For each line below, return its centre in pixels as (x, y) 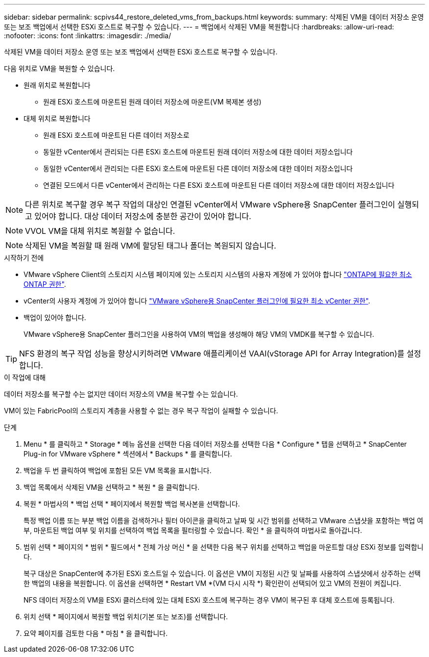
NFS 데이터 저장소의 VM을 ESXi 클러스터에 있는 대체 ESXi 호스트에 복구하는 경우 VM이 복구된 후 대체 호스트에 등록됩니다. (209, 600)
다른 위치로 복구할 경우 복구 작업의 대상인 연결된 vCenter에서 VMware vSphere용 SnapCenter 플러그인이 (210, 204)
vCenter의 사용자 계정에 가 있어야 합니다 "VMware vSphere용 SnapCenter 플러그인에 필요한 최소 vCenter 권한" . (197, 301)
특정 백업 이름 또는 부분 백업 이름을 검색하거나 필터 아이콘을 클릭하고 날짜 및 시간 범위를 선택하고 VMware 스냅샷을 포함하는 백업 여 (224, 520)
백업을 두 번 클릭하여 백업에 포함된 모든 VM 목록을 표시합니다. (118, 470)
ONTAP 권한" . (45, 284)
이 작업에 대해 (25, 377)
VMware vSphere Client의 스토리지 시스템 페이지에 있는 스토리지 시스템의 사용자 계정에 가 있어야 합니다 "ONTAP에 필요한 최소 (218, 274)
